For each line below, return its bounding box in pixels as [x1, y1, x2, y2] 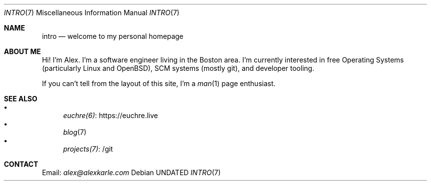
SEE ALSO [4, 94, 37, 103]
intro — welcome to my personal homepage [42, 32, 184, 40]
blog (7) [63, 128, 87, 136]
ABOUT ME [4, 47, 41, 56]
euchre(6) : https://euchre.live [63, 111, 158, 120]
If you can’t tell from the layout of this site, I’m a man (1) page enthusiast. [42, 79, 276, 88]
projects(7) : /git [63, 145, 113, 153]
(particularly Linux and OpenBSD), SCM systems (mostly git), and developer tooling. [42, 64, 314, 72]
